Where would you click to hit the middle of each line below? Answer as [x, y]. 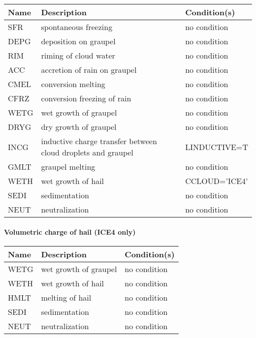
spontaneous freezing [77, 27]
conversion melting [73, 84]
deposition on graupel [78, 41]
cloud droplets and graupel [87, 152]
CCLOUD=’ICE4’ [217, 181]
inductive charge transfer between [99, 141]
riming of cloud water [78, 55]
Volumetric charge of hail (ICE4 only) [70, 231]
